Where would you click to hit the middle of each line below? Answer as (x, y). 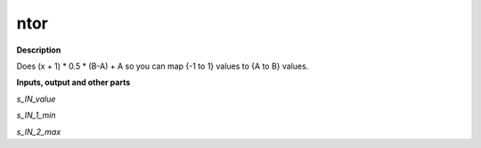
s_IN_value (36, 99)
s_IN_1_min (36, 115)
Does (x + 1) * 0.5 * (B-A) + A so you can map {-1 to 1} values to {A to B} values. (163, 66)
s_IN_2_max (39, 132)
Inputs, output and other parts (73, 82)
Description (39, 50)
